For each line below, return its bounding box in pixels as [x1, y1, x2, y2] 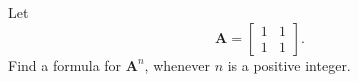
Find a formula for [8, 54, 122, 75]
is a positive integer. [227, 54, 351, 75]
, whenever [144, 54, 210, 75]
